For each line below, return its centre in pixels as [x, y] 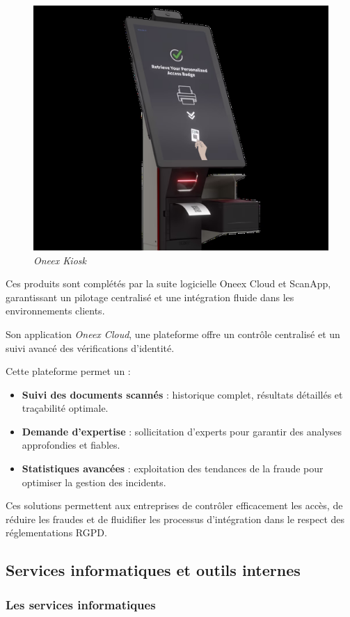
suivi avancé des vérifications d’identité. [90, 347]
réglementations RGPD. [56, 532]
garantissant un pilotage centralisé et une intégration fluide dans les [150, 297]
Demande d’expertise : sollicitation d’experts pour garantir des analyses [182, 431]
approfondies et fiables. [71, 445]
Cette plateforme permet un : [68, 371]
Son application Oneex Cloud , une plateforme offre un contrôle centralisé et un [173, 334]
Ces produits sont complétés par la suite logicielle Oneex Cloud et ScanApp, [168, 283]
